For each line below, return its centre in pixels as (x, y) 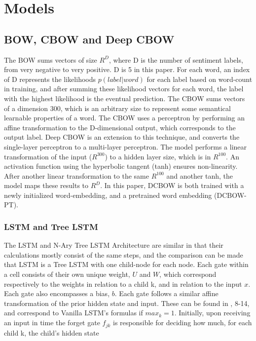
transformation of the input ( (48, 156)
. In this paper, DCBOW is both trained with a (172, 185)
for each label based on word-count (200, 79)
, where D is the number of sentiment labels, (176, 59)
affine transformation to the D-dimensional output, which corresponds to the (120, 127)
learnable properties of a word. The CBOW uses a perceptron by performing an (125, 118)
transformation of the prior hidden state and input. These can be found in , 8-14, (127, 303)
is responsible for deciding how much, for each (183, 322)
